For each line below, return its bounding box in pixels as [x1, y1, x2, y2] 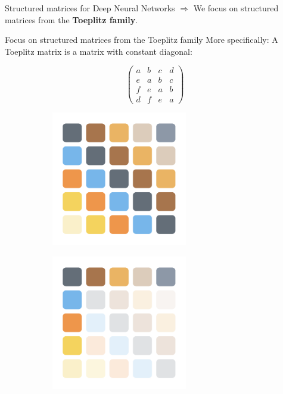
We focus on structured [193, 2, 279, 14]
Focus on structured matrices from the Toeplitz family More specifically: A [5, 33, 278, 46]
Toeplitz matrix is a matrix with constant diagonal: [5, 45, 192, 57]
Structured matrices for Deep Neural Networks [5, 2, 175, 14]
